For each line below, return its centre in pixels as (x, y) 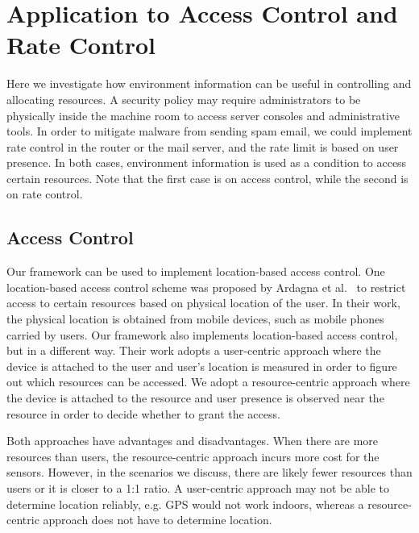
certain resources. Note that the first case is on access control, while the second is (207, 178)
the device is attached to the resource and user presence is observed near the (195, 398)
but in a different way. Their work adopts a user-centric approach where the (194, 350)
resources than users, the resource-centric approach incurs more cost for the (193, 456)
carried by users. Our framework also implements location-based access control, (202, 334)
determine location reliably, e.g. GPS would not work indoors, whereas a (185, 504)
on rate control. (45, 194)
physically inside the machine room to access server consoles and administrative (203, 115)
